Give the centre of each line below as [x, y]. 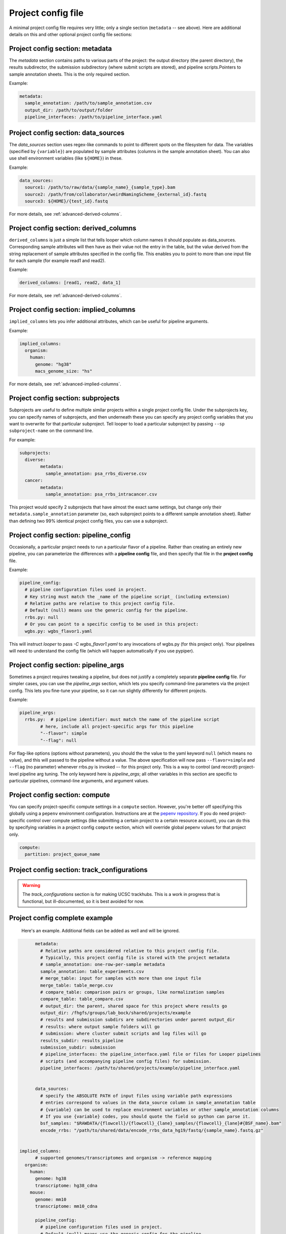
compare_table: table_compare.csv [82, 999]
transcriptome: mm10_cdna [66, 1206]
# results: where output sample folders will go [100, 1026]
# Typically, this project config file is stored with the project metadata [135, 957]
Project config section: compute [60, 795]
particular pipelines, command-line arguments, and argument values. [79, 781]
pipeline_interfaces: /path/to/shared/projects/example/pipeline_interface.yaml [140, 1068]
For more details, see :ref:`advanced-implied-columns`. [65, 384]
